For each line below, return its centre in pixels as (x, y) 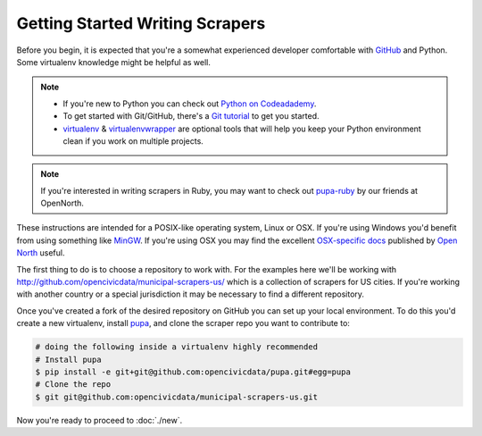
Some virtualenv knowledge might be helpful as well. (114, 62)
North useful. (41, 253)
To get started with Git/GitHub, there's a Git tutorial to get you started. (191, 116)
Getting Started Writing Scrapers (141, 23)
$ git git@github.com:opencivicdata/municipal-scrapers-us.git (177, 397)
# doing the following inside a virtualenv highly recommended (177, 347)
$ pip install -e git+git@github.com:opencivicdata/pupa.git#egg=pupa (193, 372)
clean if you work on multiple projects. (133, 141)
